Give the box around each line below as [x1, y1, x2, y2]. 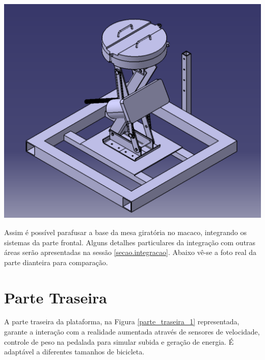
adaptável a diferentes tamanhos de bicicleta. [4, 346, 145, 357]
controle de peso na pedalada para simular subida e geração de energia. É [4, 336, 234, 347]
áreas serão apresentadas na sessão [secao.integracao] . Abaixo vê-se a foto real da [4, 247, 257, 258]
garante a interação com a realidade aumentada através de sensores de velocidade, [4, 326, 260, 337]
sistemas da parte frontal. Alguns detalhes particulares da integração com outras [4, 237, 256, 247]
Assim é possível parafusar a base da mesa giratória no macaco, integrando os [4, 226, 247, 237]
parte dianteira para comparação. [4, 256, 108, 267]
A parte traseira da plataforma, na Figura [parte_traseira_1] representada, [4, 316, 240, 327]
